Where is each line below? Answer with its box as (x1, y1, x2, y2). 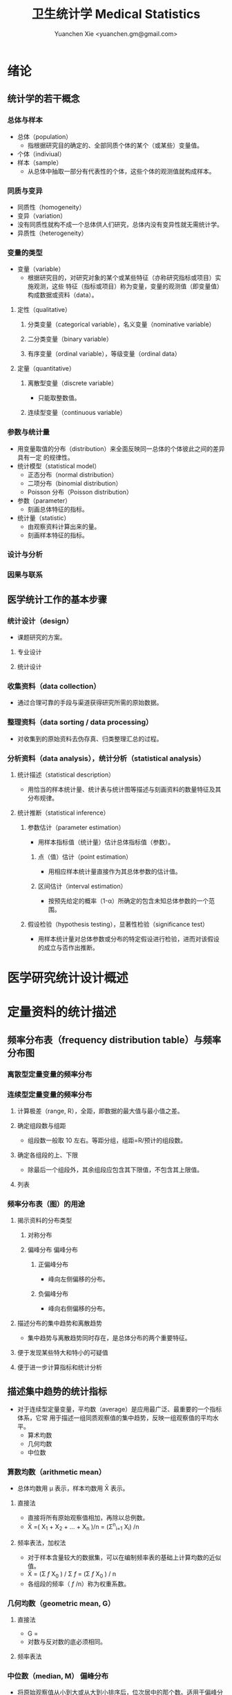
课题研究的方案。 (17, 633, 66, 642)
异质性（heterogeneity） (17, 229, 88, 237)
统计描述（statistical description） (17, 770, 115, 779)
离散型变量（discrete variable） (27, 379, 118, 387)
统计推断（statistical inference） (17, 808, 110, 817)
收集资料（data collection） (7, 681, 101, 691)
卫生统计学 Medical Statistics (31, 6, 201, 22)
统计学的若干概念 (7, 93, 80, 104)
